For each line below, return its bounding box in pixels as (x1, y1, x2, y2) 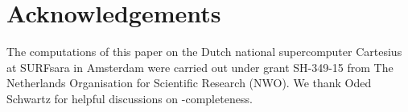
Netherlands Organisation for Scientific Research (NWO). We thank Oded (6, 74, 372, 91)
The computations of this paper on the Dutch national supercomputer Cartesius (6, 43, 402, 60)
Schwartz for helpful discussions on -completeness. (6, 90, 253, 106)
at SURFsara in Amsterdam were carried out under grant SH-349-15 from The (6, 58, 394, 75)
